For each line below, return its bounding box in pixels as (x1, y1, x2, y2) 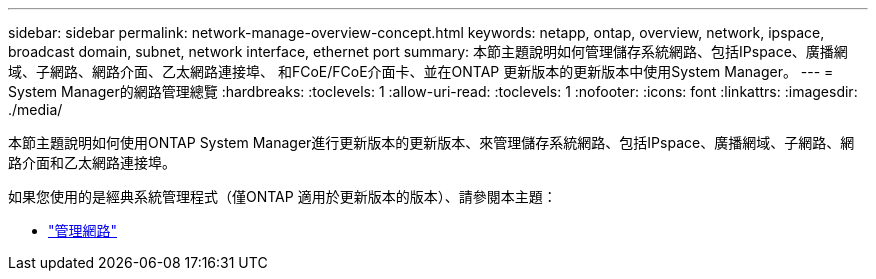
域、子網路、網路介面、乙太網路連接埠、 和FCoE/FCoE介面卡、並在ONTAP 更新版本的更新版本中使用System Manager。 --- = (8, 63, 834, 80)
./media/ (8, 101, 63, 118)
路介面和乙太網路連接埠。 (8, 154, 176, 171)
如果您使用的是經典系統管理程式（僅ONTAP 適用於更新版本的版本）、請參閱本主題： (8, 188, 557, 205)
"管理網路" (48, 222, 118, 239)
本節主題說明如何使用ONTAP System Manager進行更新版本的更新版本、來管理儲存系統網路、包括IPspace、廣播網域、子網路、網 (8, 134, 855, 151)
